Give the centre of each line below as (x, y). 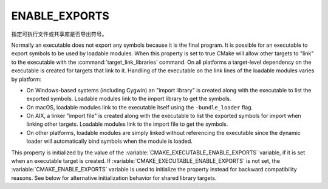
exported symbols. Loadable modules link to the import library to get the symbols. (129, 99)
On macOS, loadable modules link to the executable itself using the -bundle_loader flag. (140, 107)
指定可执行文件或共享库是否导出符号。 (59, 34)
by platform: (26, 79)
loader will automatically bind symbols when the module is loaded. (109, 141)
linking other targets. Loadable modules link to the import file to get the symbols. (127, 124)
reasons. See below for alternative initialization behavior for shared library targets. (114, 178)
